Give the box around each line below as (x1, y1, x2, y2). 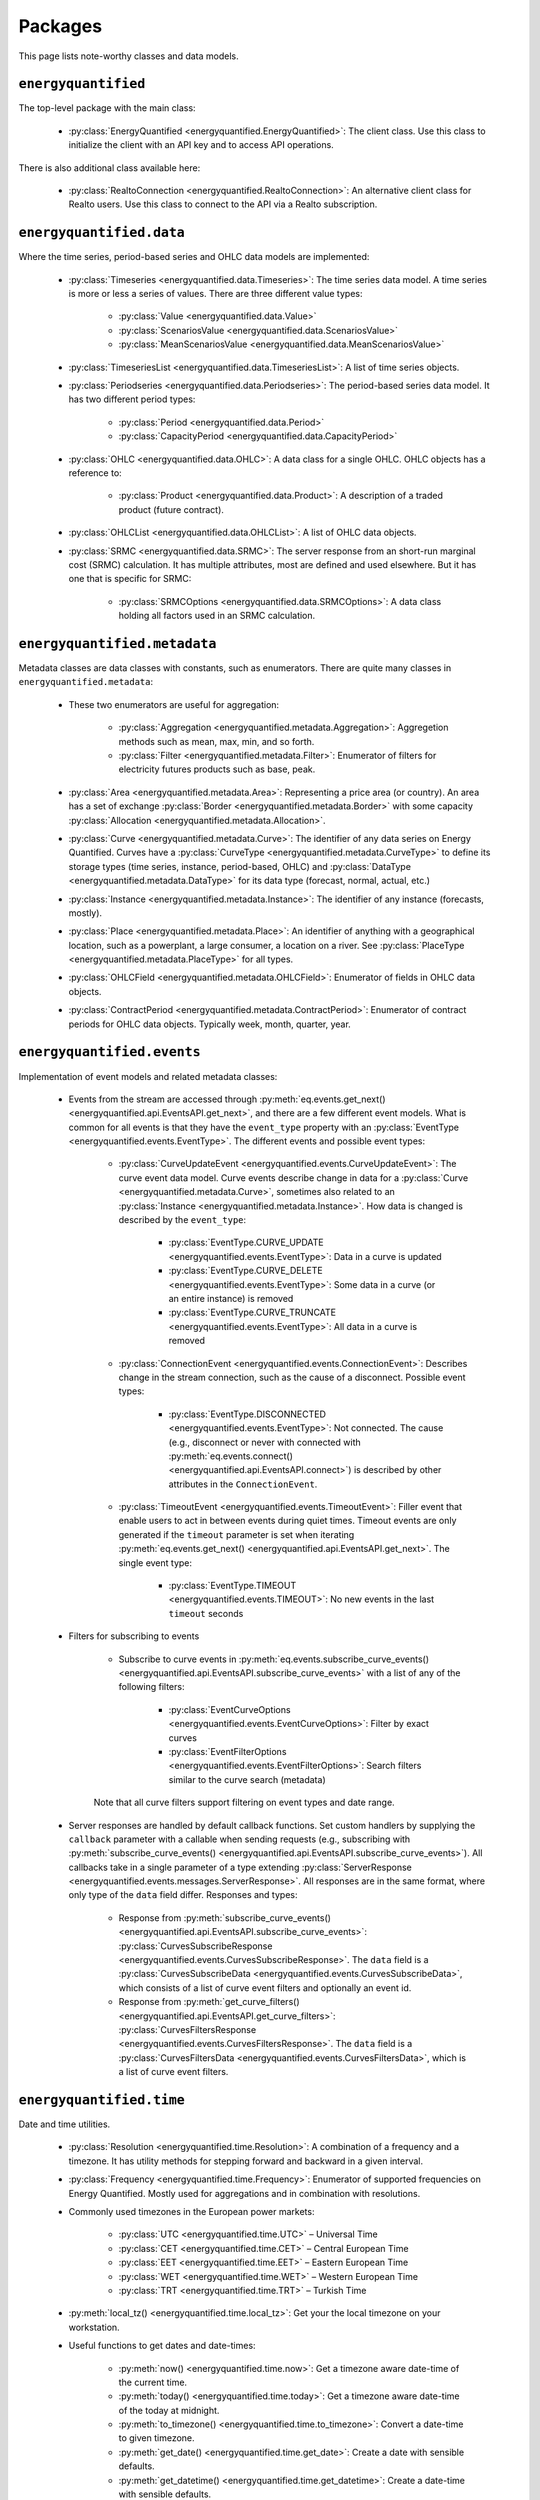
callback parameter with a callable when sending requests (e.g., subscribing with (68, 1833, 411, 1845)
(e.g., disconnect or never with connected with (168, 1436, 361, 1448)
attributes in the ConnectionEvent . (168, 1478, 318, 1490)
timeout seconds (168, 1607, 244, 1619)
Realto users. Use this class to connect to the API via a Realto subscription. (68, 198, 378, 210)
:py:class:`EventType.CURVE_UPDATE (168, 1236, 324, 1249)
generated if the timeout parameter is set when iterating (118, 1528, 355, 1540)
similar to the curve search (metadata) (168, 1773, 326, 1785)
